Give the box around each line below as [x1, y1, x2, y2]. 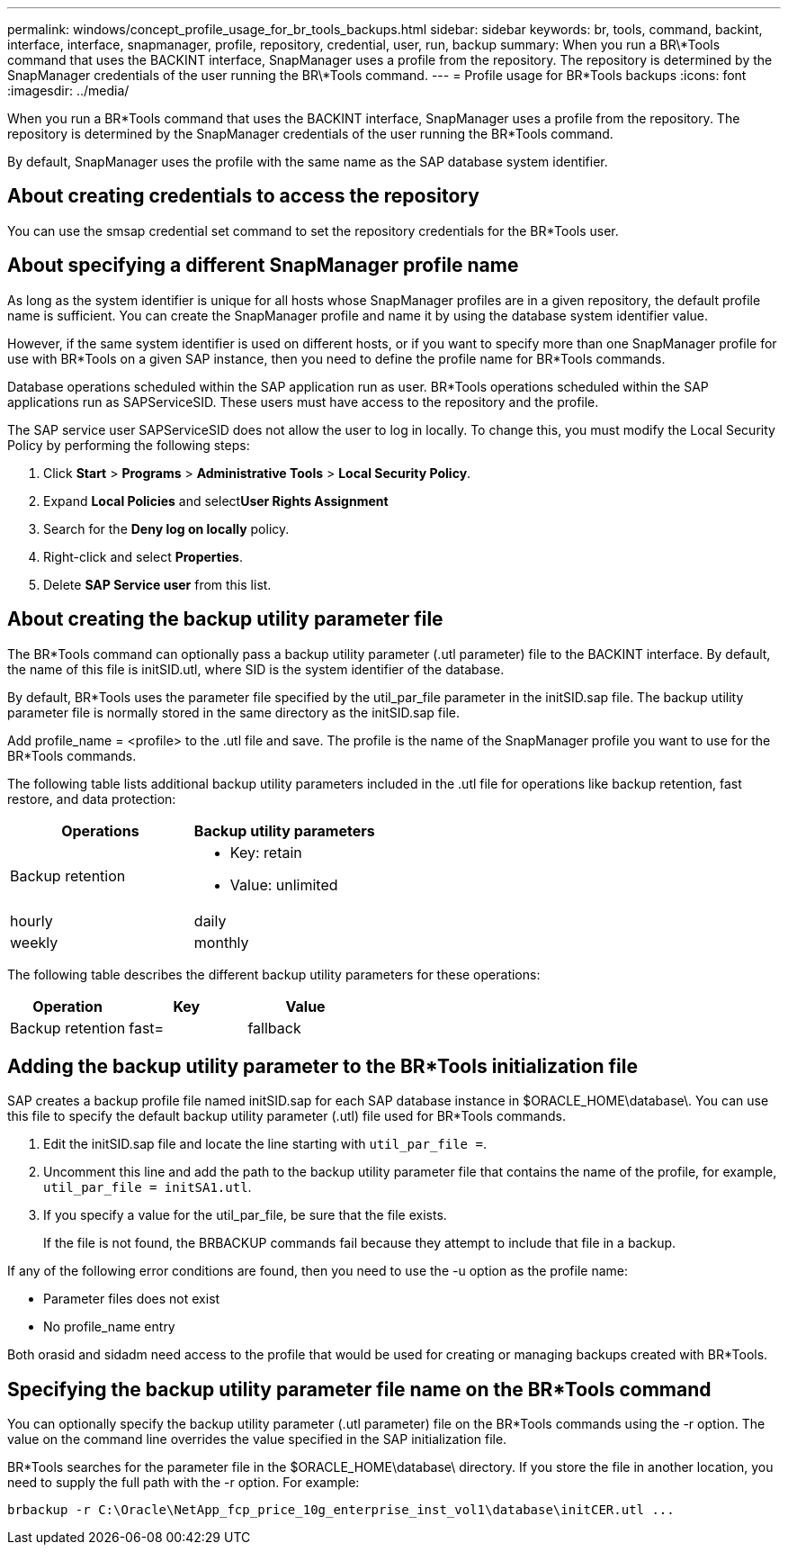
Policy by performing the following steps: [7, 437, 250, 453]
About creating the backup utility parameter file [7, 608, 443, 631]
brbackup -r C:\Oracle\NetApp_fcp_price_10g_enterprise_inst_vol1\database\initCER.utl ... [7, 1502, 675, 1518]
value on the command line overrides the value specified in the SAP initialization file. [7, 1431, 507, 1448]
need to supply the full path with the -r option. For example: [7, 1475, 360, 1491]
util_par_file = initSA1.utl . [43, 1179, 252, 1196]
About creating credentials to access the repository [7, 185, 479, 208]
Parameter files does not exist [43, 1291, 220, 1307]
